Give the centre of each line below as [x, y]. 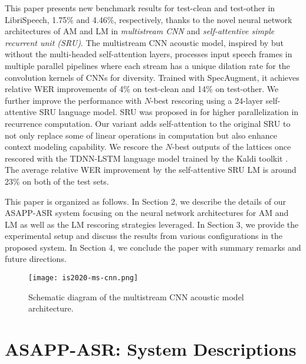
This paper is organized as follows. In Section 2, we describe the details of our [145, 201]
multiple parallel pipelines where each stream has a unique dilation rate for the [147, 65]
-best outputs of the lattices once [231, 147]
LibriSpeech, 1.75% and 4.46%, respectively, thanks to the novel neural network [149, 19]
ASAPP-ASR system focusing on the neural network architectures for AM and [147, 213]
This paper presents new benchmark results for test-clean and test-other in [140, 8]
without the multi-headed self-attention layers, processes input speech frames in [149, 54]
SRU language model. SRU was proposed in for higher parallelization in [169, 112]
